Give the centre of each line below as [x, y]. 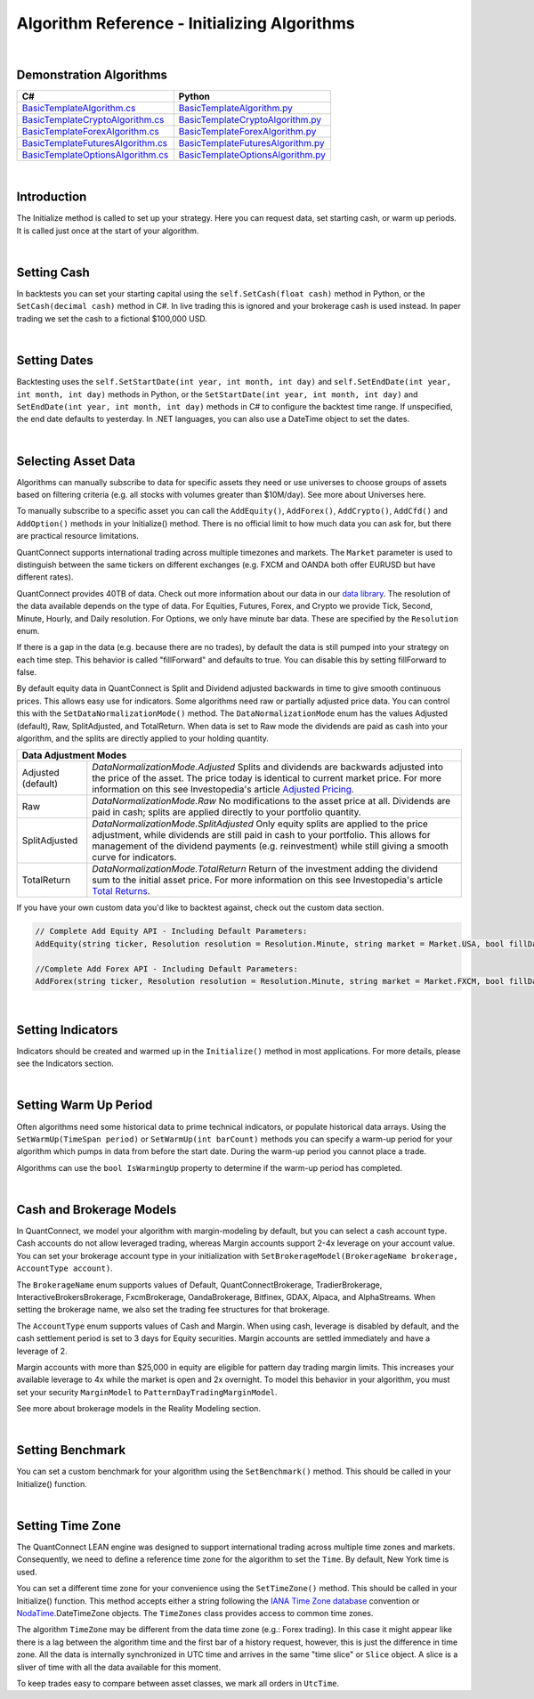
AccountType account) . [65, 1268]
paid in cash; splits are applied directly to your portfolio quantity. [227, 812]
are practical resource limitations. [78, 536]
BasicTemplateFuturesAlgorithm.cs [95, 143]
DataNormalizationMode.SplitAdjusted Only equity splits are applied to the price [260, 824]
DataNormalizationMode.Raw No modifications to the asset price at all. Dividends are [271, 801]
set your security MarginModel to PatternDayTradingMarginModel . [147, 1392]
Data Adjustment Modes [74, 755]
